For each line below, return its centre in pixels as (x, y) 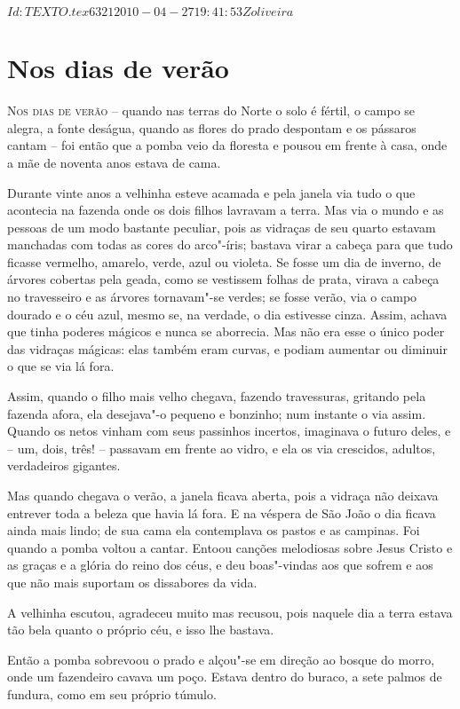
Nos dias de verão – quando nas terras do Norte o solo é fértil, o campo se (211, 110)
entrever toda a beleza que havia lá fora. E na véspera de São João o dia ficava (222, 512)
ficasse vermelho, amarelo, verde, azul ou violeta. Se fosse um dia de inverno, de (224, 261)
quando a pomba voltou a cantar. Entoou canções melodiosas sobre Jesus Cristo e (230, 547)
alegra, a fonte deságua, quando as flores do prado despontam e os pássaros (212, 127)
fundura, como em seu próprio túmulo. (112, 693)
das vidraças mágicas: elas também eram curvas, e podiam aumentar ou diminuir (227, 348)
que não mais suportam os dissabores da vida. (132, 582)
